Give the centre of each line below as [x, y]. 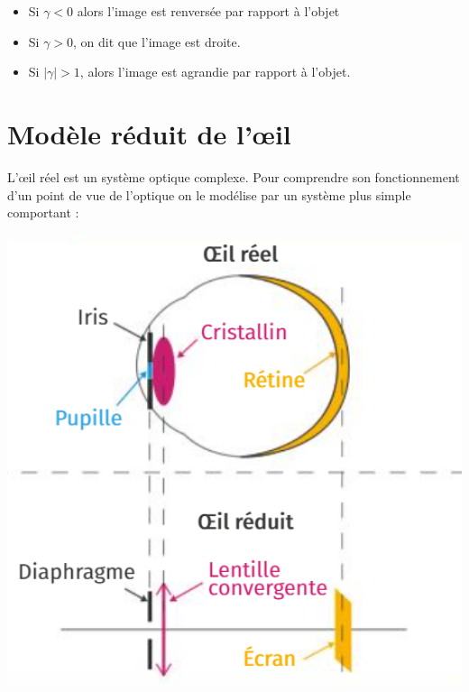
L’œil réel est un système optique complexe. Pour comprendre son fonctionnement [234, 176]
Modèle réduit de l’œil [149, 133]
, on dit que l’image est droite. [157, 41]
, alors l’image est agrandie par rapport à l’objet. [215, 72]
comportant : [43, 212]
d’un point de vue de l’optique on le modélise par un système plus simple [209, 194]
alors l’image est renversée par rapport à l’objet [208, 11]
